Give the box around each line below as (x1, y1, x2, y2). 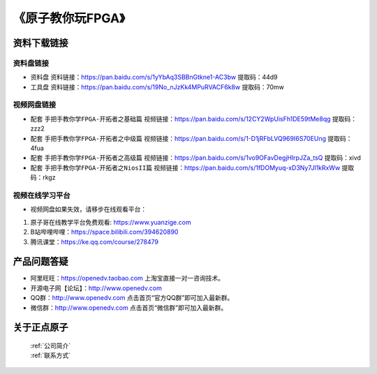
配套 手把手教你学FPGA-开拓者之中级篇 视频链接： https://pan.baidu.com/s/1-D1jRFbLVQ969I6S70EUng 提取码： (30, 134, 353, 142)
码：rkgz (30, 173, 56, 181)
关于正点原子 (13, 322, 68, 334)
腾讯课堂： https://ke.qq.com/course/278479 (30, 237, 158, 246)
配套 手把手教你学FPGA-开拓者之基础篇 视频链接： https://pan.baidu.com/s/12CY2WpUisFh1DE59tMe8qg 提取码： (30, 114, 357, 123)
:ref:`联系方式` (30, 351, 71, 359)
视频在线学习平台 (13, 190, 71, 200)
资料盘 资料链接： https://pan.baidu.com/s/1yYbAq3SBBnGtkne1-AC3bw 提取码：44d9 (30, 73, 278, 82)
